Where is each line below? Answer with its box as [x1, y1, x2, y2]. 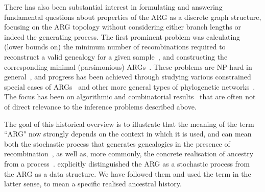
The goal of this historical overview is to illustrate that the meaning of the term [4, 118, 254, 129]
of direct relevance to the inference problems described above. [4, 101, 197, 112]
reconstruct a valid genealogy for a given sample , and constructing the [4, 51, 228, 62]
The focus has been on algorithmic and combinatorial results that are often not [4, 91, 256, 102]
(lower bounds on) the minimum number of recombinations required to [4, 41, 226, 52]
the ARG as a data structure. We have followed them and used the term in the [4, 168, 251, 179]
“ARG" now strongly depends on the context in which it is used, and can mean [4, 128, 252, 139]
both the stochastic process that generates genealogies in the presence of [4, 138, 230, 149]
